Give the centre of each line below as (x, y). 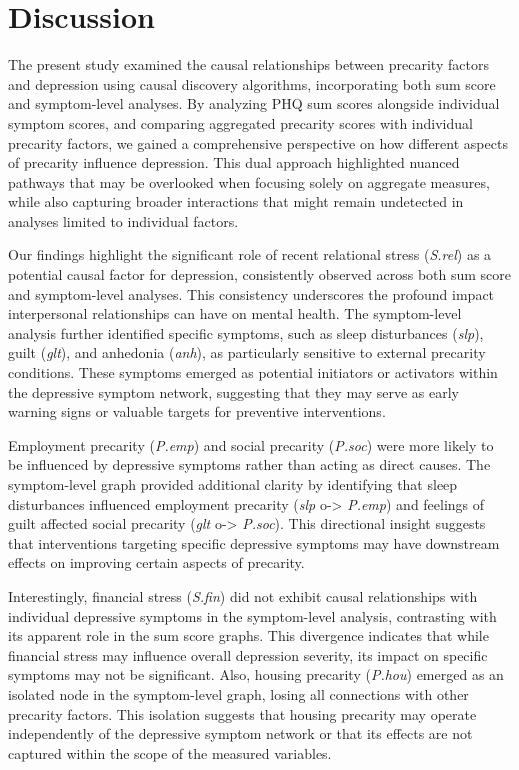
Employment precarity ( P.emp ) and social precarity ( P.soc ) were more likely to (251, 444)
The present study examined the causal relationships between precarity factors (248, 64)
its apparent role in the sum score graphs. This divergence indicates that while (248, 635)
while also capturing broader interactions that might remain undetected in (236, 201)
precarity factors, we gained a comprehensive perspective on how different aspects (258, 142)
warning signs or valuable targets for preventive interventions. (197, 411)
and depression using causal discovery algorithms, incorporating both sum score (252, 83)
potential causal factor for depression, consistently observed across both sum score (260, 274)
